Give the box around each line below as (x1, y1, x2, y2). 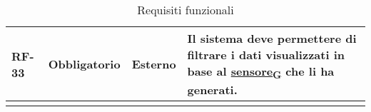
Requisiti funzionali (137, 1, 234, 18)
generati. (187, 81, 238, 98)
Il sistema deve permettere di (187, 30, 357, 46)
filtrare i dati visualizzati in (187, 46, 345, 63)
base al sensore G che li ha (187, 63, 335, 82)
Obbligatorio (48, 56, 121, 73)
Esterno (131, 56, 176, 73)
